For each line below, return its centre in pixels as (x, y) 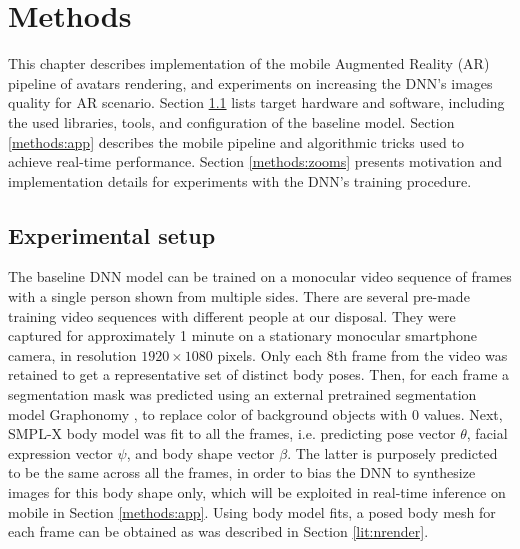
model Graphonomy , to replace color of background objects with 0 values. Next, (255, 413)
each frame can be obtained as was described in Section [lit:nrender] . (218, 531)
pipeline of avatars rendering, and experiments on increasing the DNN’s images (250, 82)
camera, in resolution (72, 354)
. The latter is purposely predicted (392, 452)
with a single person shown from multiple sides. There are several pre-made (239, 296)
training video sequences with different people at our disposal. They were (232, 315)
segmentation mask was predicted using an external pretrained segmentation (242, 394)
